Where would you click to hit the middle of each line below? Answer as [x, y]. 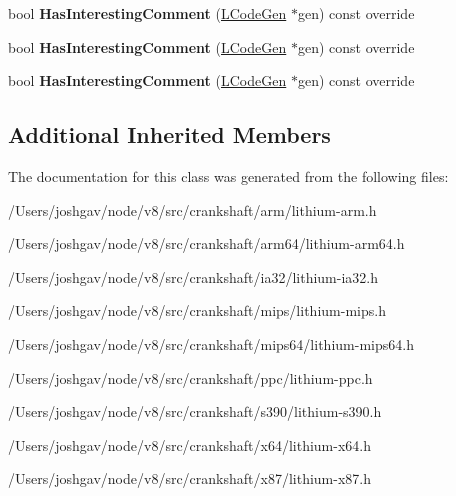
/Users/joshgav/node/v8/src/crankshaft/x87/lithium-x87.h [189, 478]
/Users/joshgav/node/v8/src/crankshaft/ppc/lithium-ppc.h [190, 377]
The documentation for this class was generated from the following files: [228, 175]
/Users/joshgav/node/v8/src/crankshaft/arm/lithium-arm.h [192, 209]
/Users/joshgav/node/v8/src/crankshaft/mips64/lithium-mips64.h [211, 343]
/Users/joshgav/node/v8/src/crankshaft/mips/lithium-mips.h [197, 310]
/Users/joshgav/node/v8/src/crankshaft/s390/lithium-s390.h [195, 411]
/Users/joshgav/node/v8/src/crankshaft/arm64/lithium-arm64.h [206, 243]
